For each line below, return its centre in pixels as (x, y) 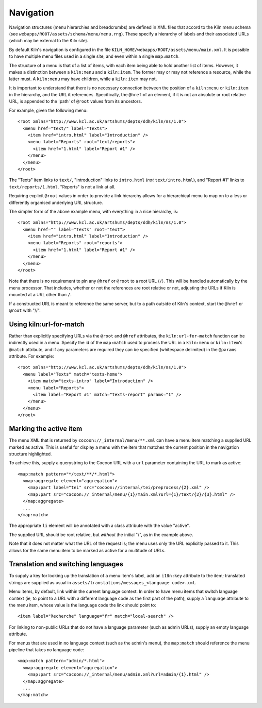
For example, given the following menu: (48, 110)
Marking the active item (46, 429)
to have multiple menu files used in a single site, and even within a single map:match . (94, 56)
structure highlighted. (30, 454)
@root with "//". (25, 310)
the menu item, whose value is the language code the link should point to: (82, 605)
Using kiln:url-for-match (47, 324)
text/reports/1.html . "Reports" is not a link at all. (62, 186)
